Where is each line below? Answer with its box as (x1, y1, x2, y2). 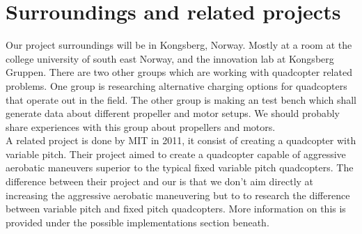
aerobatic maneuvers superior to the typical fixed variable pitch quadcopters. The (6, 160, 354, 175)
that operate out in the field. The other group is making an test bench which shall (6, 92, 356, 107)
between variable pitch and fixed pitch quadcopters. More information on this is (6, 201, 346, 216)
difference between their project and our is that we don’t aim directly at (6, 174, 314, 189)
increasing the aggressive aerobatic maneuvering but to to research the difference (6, 187, 350, 202)
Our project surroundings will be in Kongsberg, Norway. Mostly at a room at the (6, 38, 352, 52)
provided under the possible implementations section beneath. (6, 214, 269, 229)
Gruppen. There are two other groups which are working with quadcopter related (6, 65, 352, 79)
